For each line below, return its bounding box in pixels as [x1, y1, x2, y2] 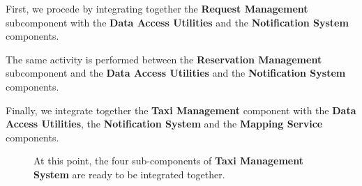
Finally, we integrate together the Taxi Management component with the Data [6, 102, 356, 117]
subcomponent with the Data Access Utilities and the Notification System [6, 15, 349, 29]
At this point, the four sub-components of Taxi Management [33, 153, 303, 168]
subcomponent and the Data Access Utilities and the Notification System [6, 65, 346, 80]
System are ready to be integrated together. [33, 166, 225, 181]
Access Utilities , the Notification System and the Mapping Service [6, 116, 323, 131]
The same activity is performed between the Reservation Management [6, 52, 322, 66]
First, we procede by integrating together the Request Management [6, 1, 308, 15]
